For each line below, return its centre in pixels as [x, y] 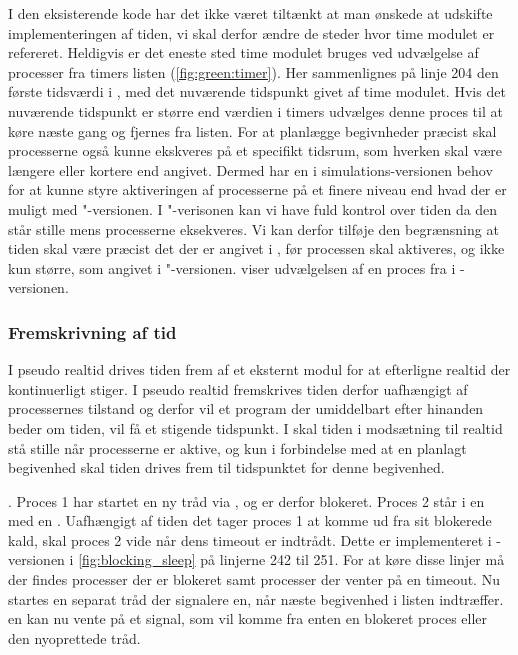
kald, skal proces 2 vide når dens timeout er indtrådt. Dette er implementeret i [250, 539]
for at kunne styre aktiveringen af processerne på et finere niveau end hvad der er [257, 189]
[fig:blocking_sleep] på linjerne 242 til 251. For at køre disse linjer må [291, 559]
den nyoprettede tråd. [74, 637]
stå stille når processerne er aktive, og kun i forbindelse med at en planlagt [237, 447]
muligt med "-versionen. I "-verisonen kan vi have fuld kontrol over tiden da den [253, 208]
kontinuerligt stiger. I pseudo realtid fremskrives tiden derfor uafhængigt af [238, 388]
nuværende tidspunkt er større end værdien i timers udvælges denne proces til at [255, 110]
